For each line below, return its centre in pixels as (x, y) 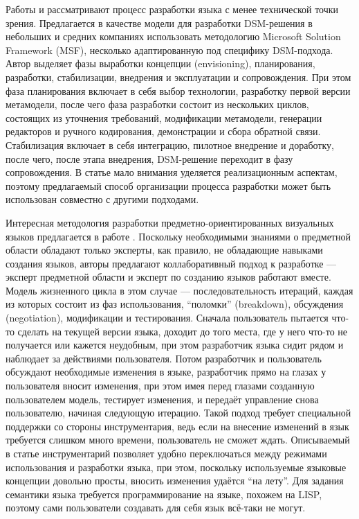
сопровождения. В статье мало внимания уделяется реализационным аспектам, (172, 172)
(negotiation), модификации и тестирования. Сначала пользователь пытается (167, 318)
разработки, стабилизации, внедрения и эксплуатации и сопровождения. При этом (178, 77)
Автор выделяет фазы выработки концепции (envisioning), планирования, (160, 63)
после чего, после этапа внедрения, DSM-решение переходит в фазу (149, 158)
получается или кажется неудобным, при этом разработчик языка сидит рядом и (175, 345)
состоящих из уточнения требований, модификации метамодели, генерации (164, 117)
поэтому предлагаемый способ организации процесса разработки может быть (168, 185)
